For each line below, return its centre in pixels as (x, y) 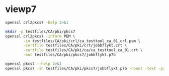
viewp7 (21, 9)
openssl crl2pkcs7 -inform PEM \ (40, 36)
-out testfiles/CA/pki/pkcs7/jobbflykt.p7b (69, 55)
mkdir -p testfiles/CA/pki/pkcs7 (40, 31)
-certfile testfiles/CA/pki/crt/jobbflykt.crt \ (75, 45)
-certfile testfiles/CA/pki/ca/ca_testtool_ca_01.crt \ (83, 50)
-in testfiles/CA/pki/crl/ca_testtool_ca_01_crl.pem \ (82, 41)
